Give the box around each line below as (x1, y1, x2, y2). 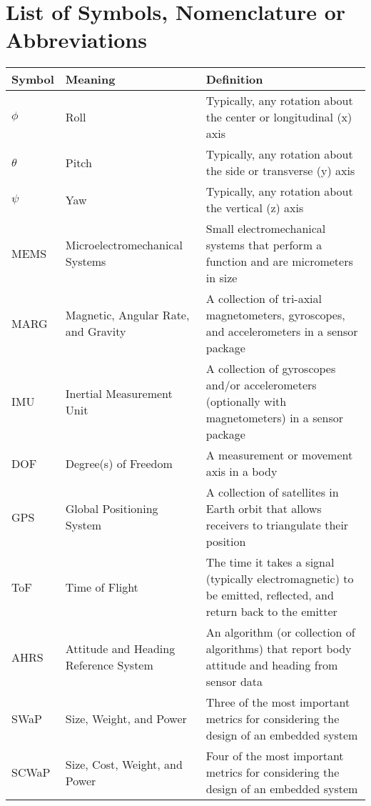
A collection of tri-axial (205, 290, 322, 307)
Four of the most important (205, 747, 344, 765)
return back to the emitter (205, 603, 337, 620)
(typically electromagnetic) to (205, 570, 354, 587)
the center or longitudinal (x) (205, 109, 352, 126)
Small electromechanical (205, 220, 326, 237)
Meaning (65, 71, 116, 88)
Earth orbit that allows (205, 500, 322, 517)
